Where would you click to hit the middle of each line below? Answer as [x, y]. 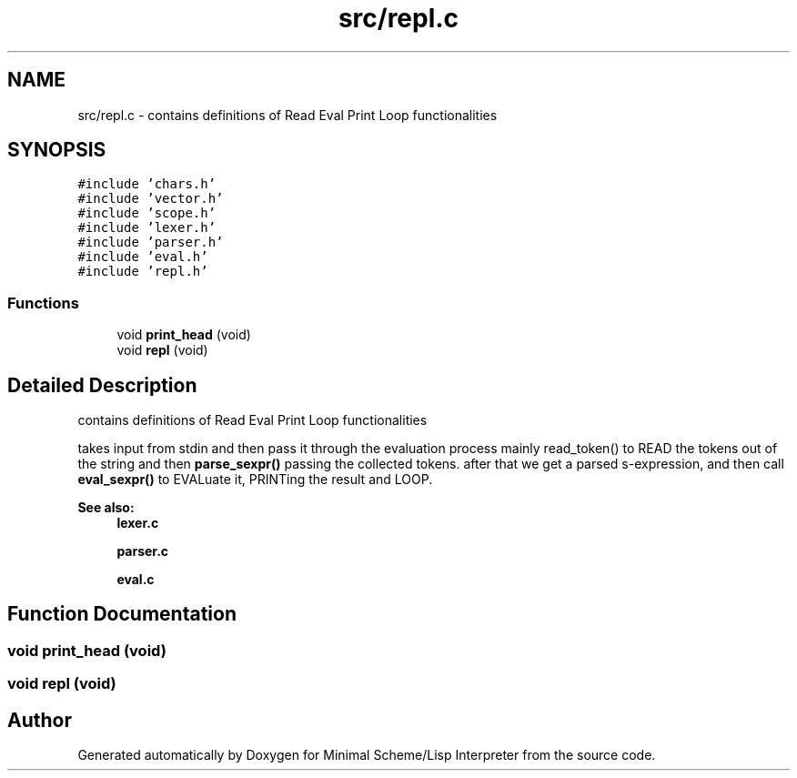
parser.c [143, 551]
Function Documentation [122, 614]
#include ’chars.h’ [147, 184]
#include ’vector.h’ [151, 199]
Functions [43, 303]
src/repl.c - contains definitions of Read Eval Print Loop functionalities [288, 115]
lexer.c [138, 523]
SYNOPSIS [57, 150]
